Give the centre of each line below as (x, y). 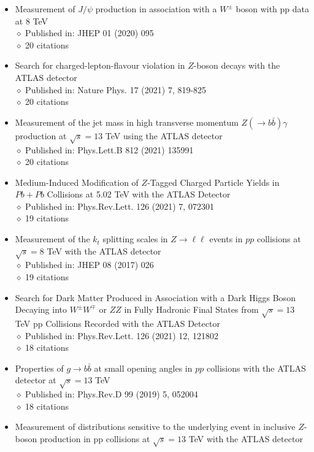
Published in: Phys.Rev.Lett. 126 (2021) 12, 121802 (122, 335)
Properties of (39, 368)
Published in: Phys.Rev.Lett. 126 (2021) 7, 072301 (120, 206)
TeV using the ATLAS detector (164, 135)
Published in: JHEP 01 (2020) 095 (90, 33)
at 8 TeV (32, 21)
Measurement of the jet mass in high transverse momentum (127, 122)
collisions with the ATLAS (256, 368)
